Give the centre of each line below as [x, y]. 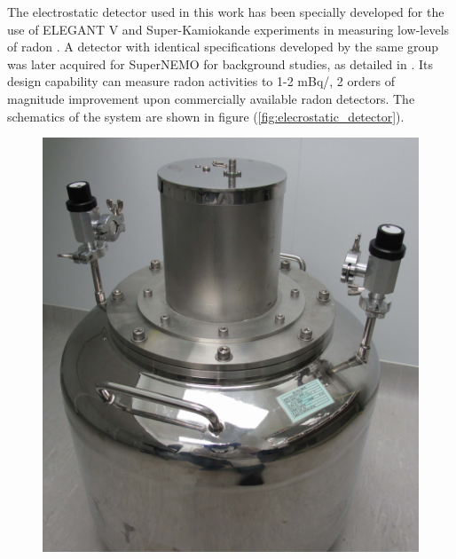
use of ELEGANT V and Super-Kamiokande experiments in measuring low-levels [228, 29]
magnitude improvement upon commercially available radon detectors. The [211, 98]
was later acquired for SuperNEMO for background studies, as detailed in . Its [220, 63]
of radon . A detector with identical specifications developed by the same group [223, 47]
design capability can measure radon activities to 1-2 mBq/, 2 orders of [201, 81]
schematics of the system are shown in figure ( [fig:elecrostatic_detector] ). [206, 116]
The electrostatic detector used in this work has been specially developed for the [226, 12]
